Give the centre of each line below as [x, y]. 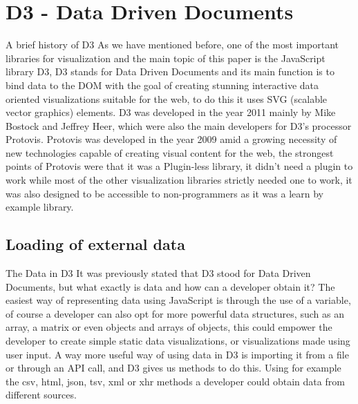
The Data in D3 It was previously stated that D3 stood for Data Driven [158, 273]
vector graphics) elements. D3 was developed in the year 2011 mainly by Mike [171, 112]
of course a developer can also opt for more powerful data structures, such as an [175, 313]
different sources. [41, 395]
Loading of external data [95, 244]
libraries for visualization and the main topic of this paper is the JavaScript [166, 58]
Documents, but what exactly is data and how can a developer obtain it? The [170, 286]
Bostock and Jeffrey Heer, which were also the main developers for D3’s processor [179, 125]
